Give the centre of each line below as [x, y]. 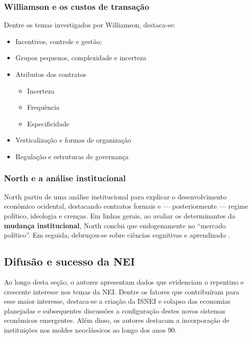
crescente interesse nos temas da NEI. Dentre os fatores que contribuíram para [122, 291]
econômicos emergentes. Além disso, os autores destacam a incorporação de [117, 320]
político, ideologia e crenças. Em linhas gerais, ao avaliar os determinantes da [120, 215]
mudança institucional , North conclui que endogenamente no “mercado [115, 225]
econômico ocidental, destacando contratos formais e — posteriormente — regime [126, 206]
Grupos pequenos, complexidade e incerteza [81, 58]
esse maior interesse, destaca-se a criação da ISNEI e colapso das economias [117, 301]
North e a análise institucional [65, 178]
